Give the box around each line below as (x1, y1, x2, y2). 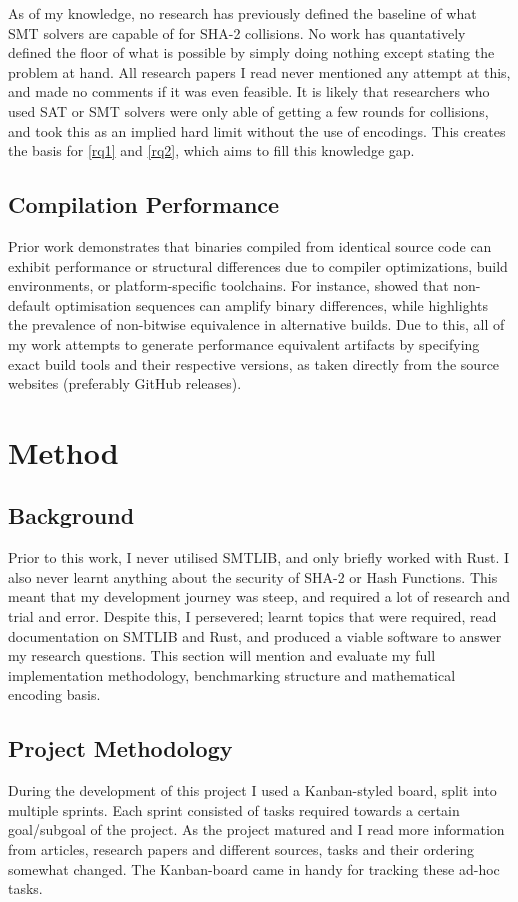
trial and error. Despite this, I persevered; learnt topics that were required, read (8, 606, 497, 627)
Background (8, 500, 135, 531)
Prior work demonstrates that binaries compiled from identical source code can (8, 235, 492, 256)
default (8, 294, 51, 315)
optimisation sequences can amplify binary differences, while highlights (55, 294, 488, 315)
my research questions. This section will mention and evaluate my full (8, 645, 436, 666)
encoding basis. (8, 684, 101, 705)
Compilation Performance (8, 189, 280, 220)
